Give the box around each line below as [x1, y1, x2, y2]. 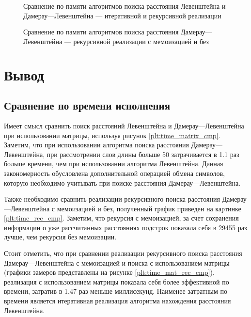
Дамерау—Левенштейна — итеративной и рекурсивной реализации [23, 10, 221, 20]
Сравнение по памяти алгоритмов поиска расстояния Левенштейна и [23, 1, 226, 11]
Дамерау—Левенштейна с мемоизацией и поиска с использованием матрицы [4, 257, 230, 268]
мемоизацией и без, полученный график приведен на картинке [57, 203, 241, 213]
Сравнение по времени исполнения [4, 98, 171, 113]
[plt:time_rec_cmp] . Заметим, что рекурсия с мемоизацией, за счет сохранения [4, 213, 239, 223]
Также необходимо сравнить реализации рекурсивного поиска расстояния [4, 194, 220, 204]
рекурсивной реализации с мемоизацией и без [73, 36, 209, 46]
